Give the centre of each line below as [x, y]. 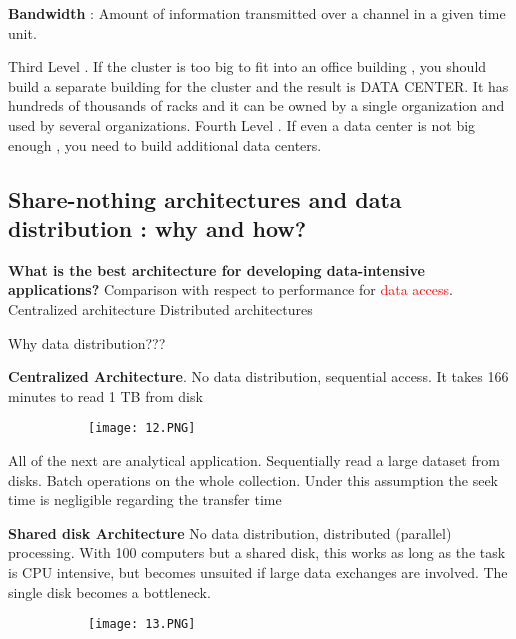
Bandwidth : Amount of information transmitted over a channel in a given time [257, 13]
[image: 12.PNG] [142, 428]
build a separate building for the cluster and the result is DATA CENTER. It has [258, 85]
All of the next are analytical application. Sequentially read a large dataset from [254, 459]
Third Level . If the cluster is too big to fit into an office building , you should [247, 66]
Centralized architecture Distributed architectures [160, 308]
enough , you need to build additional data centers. [165, 144]
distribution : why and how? [157, 227]
